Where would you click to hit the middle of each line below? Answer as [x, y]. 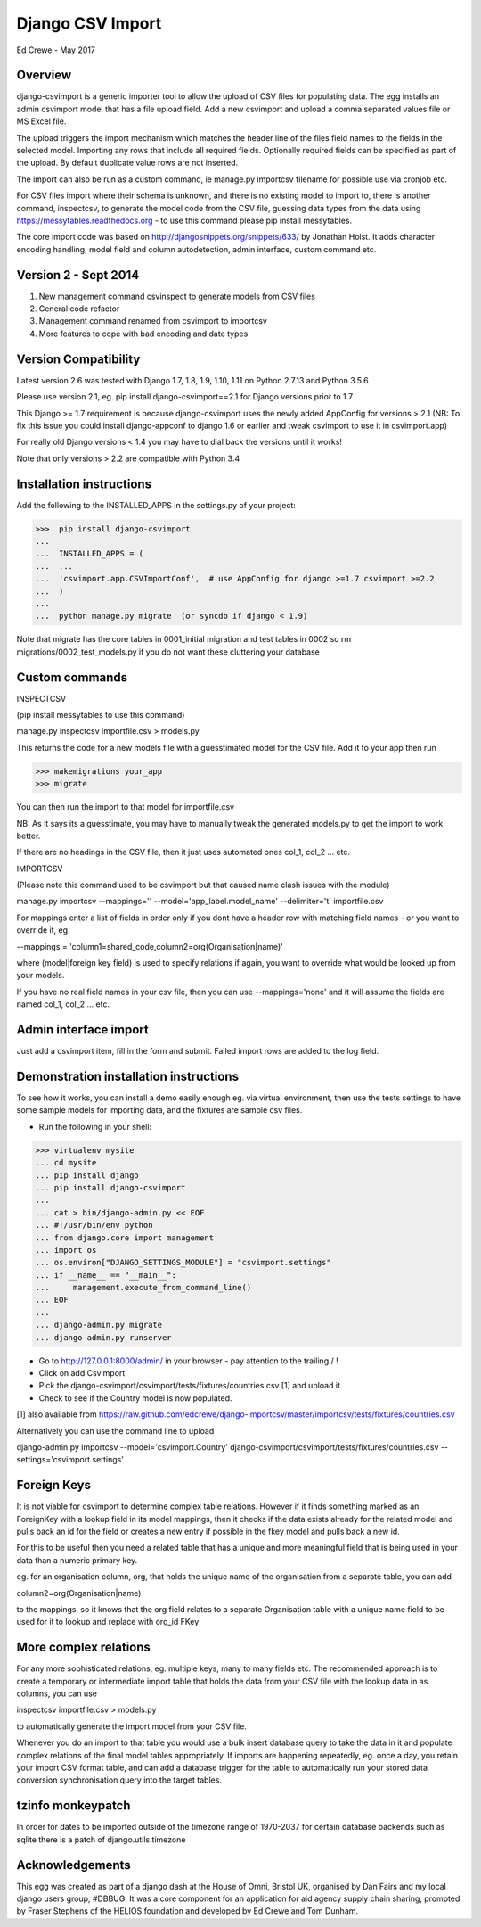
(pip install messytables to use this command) [101, 714]
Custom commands [72, 677]
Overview [44, 75]
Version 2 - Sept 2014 [78, 275]
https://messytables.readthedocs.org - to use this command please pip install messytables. [184, 220]
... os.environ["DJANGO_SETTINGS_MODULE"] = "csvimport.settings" [183, 1263]
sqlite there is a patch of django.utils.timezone [101, 1839]
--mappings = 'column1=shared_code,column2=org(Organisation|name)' [150, 946]
